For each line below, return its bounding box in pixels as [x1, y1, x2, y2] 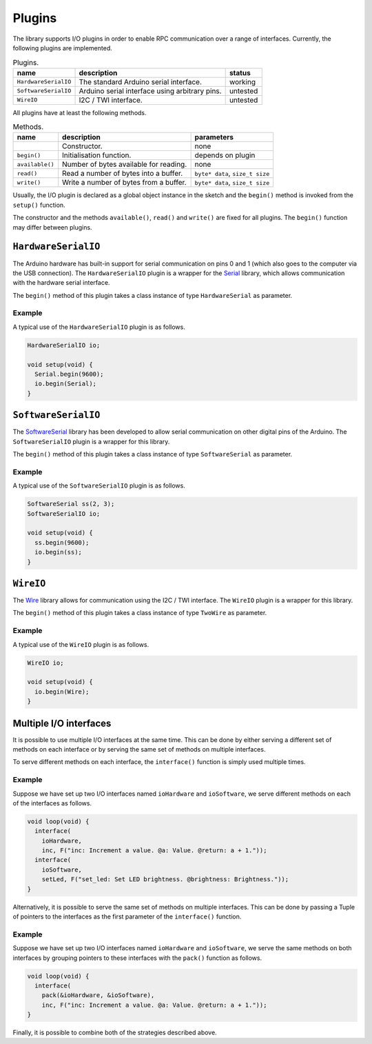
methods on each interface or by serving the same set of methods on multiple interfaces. [12, 745, 266, 754]
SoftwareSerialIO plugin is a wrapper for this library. [12, 437, 170, 445]
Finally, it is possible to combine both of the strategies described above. [12, 1028, 217, 1037]
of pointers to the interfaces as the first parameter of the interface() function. [12, 912, 242, 921]
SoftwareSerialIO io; [27, 510, 101, 517]
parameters [194, 132, 234, 142]
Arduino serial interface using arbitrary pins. [79, 86, 222, 96]
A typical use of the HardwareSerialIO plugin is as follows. [12, 323, 185, 331]
